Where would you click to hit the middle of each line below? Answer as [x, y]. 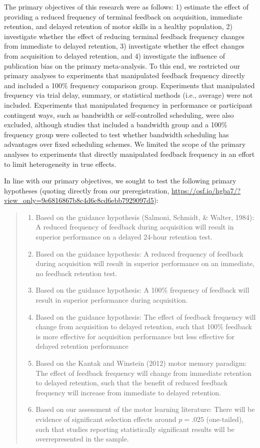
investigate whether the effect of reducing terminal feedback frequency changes [124, 36]
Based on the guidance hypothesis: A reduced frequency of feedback [139, 253]
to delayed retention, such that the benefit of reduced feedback [132, 383]
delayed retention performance [82, 346]
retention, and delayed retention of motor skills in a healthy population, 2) [118, 26]
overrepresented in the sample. [82, 439]
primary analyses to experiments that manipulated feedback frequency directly [124, 75]
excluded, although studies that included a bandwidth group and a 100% [116, 125]
